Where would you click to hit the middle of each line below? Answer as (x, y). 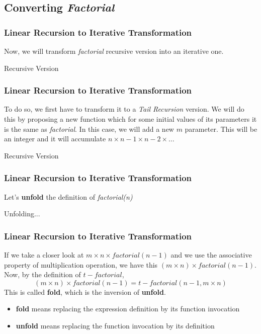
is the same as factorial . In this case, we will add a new (89, 129)
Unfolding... (22, 214)
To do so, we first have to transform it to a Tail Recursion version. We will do (124, 109)
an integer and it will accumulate (55, 139)
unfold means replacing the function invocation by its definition (115, 325)
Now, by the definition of (42, 274)
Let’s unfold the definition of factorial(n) (68, 196)
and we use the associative (211, 255)
